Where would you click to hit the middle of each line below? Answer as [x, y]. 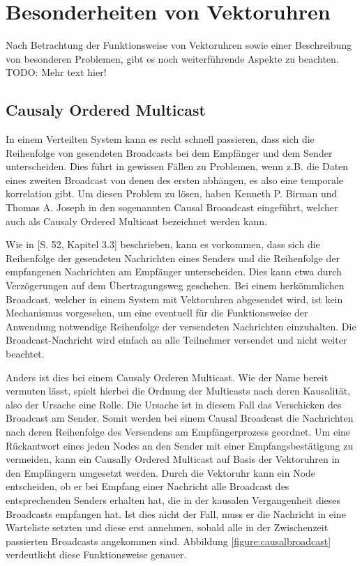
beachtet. [25, 354]
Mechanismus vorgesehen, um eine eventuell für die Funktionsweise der [157, 313]
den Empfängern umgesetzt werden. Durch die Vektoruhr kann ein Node [161, 472]
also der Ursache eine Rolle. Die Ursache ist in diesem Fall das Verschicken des [174, 404]
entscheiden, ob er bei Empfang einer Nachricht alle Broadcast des [148, 486]
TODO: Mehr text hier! [56, 72]
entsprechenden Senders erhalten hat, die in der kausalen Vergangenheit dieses [173, 499]
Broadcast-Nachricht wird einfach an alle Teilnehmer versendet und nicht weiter [176, 340]
